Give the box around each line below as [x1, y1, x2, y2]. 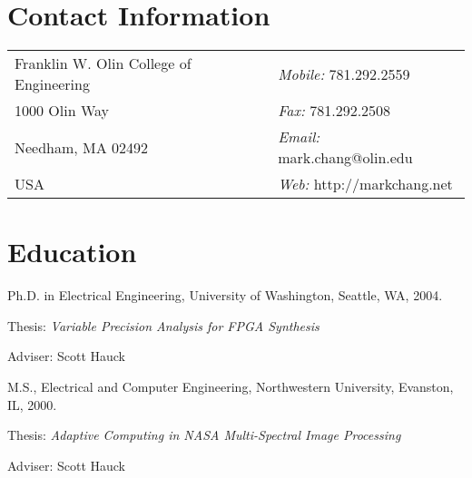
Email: [278, 126, 320, 148]
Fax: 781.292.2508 [278, 100, 391, 122]
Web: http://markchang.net [278, 173, 453, 195]
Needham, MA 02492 [15, 136, 149, 158]
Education [7, 233, 137, 270]
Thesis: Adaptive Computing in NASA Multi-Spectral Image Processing [7, 425, 401, 444]
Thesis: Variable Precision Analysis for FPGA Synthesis [7, 316, 320, 335]
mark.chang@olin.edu [278, 147, 413, 169]
